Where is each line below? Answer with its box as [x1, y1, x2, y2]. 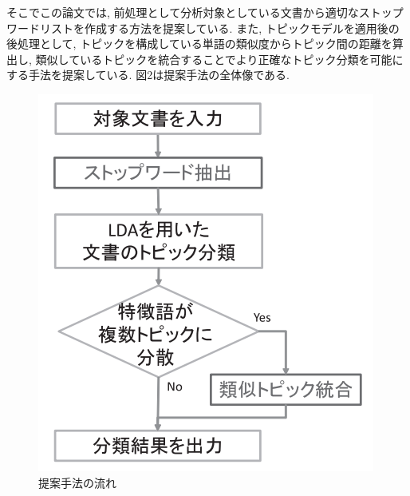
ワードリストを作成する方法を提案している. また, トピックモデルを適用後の [6, 19, 400, 36]
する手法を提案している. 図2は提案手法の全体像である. [6, 66, 290, 83]
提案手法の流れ [38, 474, 116, 490]
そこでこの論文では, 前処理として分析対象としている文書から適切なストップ [6, 4, 404, 20]
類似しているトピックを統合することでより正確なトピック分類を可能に [35, 50, 404, 67]
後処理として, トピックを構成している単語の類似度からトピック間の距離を [6, 35, 392, 52]
